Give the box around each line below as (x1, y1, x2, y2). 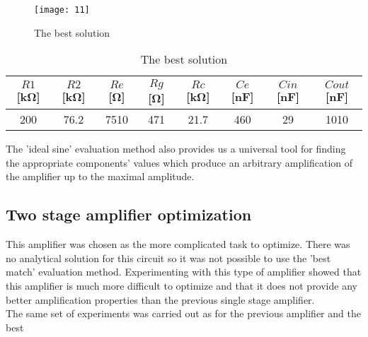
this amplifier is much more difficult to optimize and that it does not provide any (6, 278, 357, 293)
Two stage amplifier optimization (6, 203, 252, 225)
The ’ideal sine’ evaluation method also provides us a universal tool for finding (6, 141, 346, 156)
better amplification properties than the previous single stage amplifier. (6, 292, 315, 307)
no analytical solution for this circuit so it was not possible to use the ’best (6, 250, 331, 265)
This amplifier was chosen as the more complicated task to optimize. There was (6, 237, 350, 252)
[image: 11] (34, 5, 90, 15)
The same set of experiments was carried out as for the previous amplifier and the (6, 306, 361, 321)
